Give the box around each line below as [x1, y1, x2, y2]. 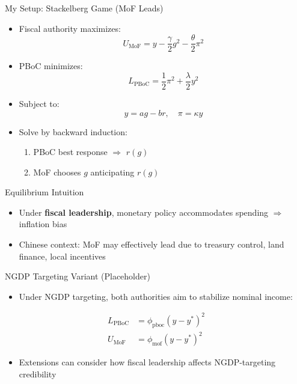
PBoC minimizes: [19, 59, 83, 72]
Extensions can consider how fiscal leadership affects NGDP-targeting [19, 356, 276, 368]
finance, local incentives [19, 249, 106, 262]
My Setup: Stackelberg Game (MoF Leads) [5, 2, 164, 14]
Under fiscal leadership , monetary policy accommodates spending [19, 206, 269, 218]
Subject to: [19, 97, 60, 109]
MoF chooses [33, 165, 81, 178]
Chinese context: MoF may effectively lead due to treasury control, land [19, 238, 284, 251]
